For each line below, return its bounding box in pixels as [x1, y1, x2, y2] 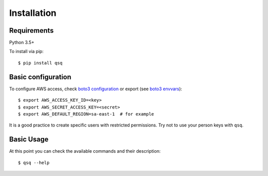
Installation [9, 7, 57, 18]
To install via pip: [9, 49, 44, 55]
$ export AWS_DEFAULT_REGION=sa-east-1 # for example [18, 111, 154, 117]
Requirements [9, 26, 54, 35]
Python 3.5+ [9, 40, 35, 46]
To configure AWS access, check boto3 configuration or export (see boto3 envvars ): [9, 86, 182, 92]
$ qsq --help [18, 160, 50, 166]
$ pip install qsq [18, 60, 63, 65]
